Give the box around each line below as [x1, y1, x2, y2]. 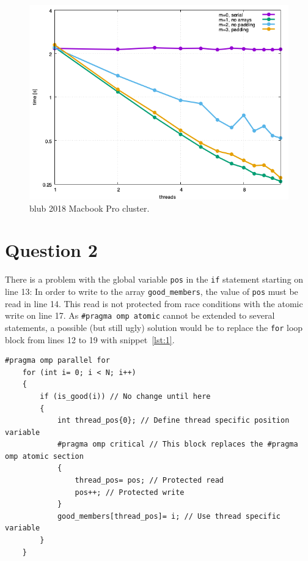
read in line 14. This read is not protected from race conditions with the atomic [5, 297, 303, 310]
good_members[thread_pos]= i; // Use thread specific [57, 511, 281, 521]
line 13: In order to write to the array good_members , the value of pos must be [5, 284, 298, 297]
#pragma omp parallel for [5, 356, 110, 365]
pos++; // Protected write [75, 488, 185, 497]
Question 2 [5, 237, 98, 262]
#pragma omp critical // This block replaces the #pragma [57, 440, 298, 449]
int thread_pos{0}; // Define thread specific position [57, 416, 290, 425]
